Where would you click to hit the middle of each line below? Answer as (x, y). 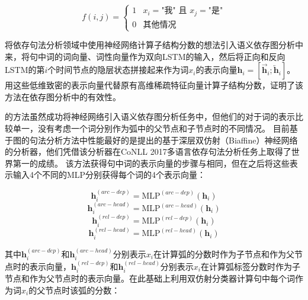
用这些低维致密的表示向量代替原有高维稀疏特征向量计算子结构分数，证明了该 (154, 85)
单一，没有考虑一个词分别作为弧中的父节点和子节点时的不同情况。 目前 (151, 128)
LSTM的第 (25, 70)
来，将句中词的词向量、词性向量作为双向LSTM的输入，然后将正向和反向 (145, 56)
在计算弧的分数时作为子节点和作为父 (224, 253)
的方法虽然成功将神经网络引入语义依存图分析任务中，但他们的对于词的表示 (150, 117)
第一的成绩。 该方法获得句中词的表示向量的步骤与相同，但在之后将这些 (151, 163)
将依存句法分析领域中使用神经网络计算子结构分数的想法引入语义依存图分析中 (154, 45)
